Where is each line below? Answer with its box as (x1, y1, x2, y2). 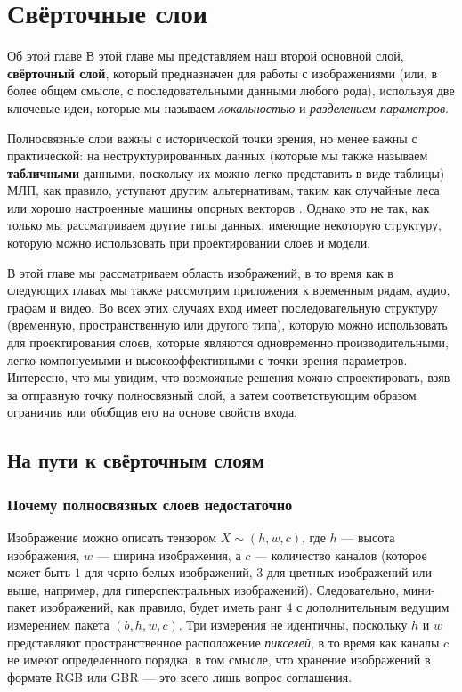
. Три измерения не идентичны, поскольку (178, 615, 408, 633)
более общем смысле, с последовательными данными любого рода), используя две (7, 81, 455, 100)
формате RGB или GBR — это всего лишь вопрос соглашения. (7, 667, 353, 686)
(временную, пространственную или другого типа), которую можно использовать (7, 315, 448, 334)
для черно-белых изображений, (85, 563, 253, 582)
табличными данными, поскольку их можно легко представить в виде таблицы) (7, 163, 445, 182)
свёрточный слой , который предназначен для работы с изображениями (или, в (7, 63, 438, 82)
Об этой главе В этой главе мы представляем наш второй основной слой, (7, 46, 404, 65)
